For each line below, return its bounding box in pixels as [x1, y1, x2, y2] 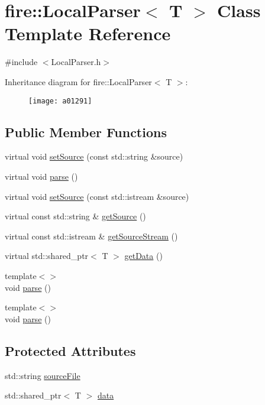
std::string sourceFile [5, 369, 80, 381]
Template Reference [5, 21, 171, 46]
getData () [124, 250, 163, 262]
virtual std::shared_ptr [5, 250, 89, 262]
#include [5, 56, 38, 68]
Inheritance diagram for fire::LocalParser [5, 75, 152, 88]
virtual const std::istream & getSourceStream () [5, 229, 178, 242]
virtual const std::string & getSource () [5, 210, 146, 222]
